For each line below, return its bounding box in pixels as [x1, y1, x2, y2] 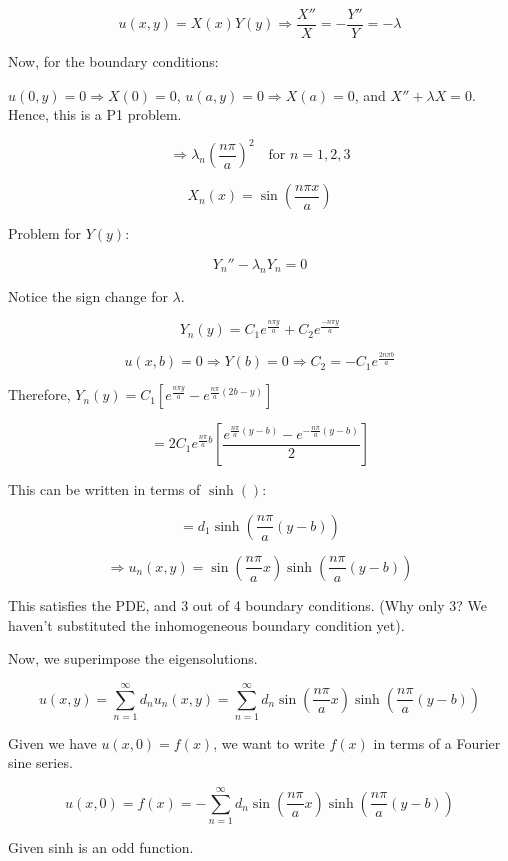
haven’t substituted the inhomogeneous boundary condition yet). [8, 614, 405, 635]
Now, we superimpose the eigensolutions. [8, 648, 258, 669]
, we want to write [213, 732, 325, 753]
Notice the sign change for [8, 285, 168, 306]
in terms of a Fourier [373, 732, 501, 753]
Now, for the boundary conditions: [8, 51, 219, 72]
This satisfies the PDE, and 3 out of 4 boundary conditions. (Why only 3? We [8, 594, 487, 615]
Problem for [8, 223, 82, 244]
